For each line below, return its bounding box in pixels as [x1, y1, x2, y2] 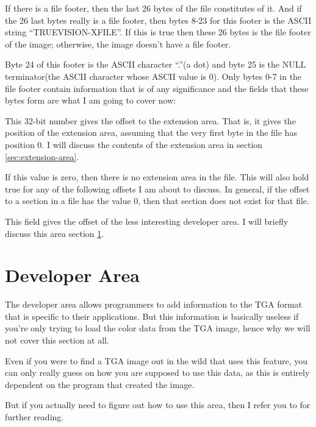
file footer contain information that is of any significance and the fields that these [5, 82, 309, 94]
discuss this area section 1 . [5, 227, 104, 239]
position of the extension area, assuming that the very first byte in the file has [5, 126, 297, 139]
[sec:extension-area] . [5, 150, 79, 163]
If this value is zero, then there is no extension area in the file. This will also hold [5, 171, 309, 183]
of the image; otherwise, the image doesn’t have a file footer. [5, 37, 231, 50]
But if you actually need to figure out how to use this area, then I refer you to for [5, 398, 311, 411]
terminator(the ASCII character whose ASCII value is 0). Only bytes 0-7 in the [5, 69, 302, 82]
